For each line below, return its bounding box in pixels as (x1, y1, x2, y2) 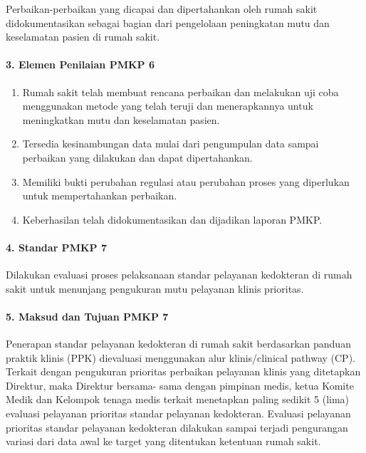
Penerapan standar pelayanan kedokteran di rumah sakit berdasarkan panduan (6, 336, 351, 351)
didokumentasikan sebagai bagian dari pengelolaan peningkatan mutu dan (6, 15, 330, 30)
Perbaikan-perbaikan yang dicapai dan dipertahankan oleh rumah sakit (6, 1, 318, 16)
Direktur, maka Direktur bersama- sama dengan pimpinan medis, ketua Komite (6, 377, 354, 392)
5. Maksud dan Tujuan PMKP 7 (6, 308, 169, 323)
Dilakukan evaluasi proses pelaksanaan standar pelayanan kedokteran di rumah (6, 267, 352, 282)
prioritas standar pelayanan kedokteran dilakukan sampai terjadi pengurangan (6, 420, 348, 434)
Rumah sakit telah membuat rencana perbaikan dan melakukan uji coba (22, 84, 339, 99)
